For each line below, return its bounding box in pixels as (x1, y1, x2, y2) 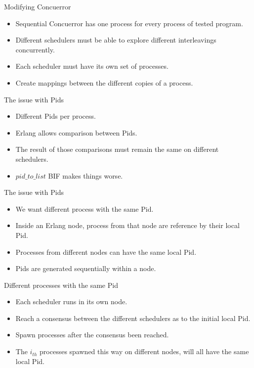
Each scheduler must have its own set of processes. (15, 61, 169, 71)
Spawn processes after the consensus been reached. (15, 329, 169, 340)
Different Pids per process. (15, 111, 96, 121)
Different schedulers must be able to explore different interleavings (15, 35, 216, 45)
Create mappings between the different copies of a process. (15, 77, 193, 88)
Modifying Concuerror (4, 1, 71, 11)
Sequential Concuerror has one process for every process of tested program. (15, 18, 243, 28)
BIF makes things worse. (48, 170, 123, 181)
